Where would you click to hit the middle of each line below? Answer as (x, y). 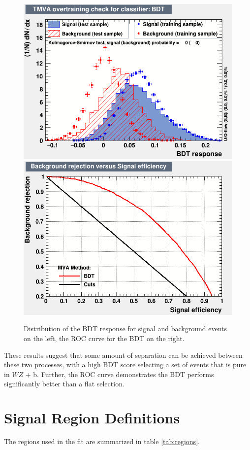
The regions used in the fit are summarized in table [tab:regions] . (102, 441)
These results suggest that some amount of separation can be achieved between (123, 355)
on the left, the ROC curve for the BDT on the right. (104, 338)
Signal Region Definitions (92, 418)
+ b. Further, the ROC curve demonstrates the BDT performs (120, 374)
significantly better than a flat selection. (64, 384)
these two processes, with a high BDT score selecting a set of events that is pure (125, 364)
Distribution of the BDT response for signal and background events (125, 329)
